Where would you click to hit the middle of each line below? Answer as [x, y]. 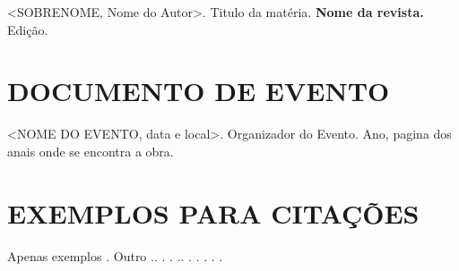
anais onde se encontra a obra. [91, 151]
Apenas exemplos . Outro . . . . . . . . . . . [115, 255]
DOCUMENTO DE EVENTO [199, 91]
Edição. [28, 29]
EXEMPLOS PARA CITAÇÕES [213, 212]
